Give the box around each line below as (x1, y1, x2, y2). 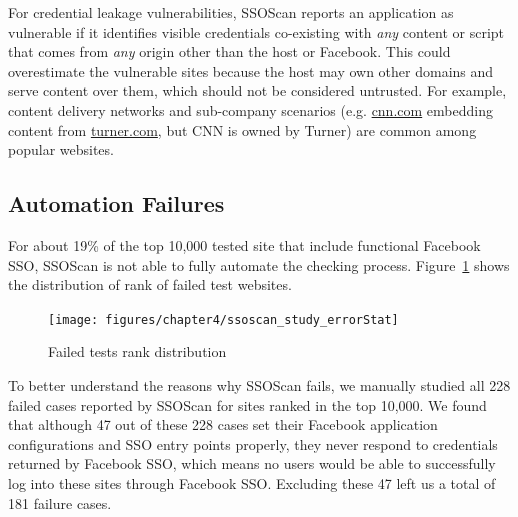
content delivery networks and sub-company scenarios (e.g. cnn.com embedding (8, 99, 493, 120)
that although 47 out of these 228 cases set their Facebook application (8, 414, 438, 435)
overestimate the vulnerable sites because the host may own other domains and (8, 60, 494, 81)
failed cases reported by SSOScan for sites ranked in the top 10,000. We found (8, 394, 487, 415)
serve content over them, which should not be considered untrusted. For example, (8, 80, 507, 101)
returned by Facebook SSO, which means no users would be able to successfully (8, 453, 496, 474)
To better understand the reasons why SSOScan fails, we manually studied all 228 (8, 374, 511, 395)
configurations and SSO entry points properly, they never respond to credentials (8, 433, 498, 454)
